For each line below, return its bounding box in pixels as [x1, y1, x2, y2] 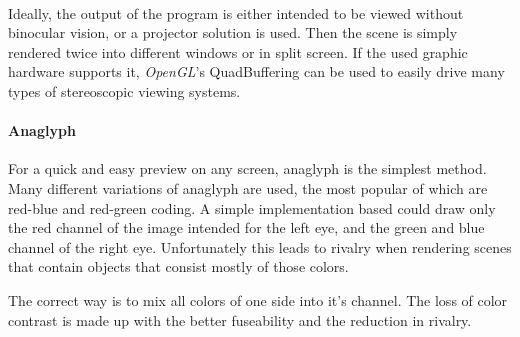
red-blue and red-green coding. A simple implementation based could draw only [8, 197, 496, 218]
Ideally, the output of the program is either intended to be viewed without [8, 2, 464, 23]
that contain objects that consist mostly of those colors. [8, 256, 349, 277]
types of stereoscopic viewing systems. [8, 80, 241, 101]
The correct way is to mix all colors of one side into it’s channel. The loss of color [8, 289, 508, 310]
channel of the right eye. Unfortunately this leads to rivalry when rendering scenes [8, 236, 512, 257]
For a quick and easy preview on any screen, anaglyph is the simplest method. [8, 158, 487, 179]
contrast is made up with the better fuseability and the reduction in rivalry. [8, 309, 472, 330]
